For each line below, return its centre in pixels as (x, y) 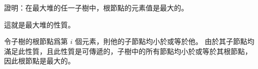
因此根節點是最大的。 (39, 61)
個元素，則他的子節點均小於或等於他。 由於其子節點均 (165, 41)
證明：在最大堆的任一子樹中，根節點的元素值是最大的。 (96, 7)
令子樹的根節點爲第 (36, 41)
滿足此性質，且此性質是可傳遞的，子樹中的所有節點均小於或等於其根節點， (128, 51)
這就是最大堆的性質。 (39, 24)
